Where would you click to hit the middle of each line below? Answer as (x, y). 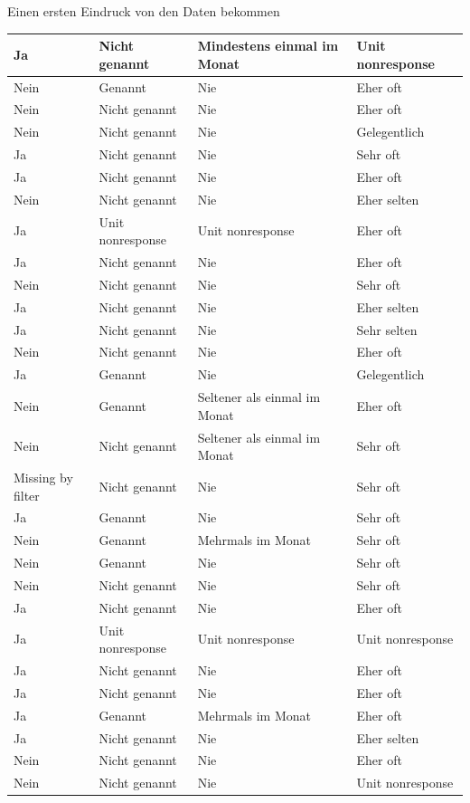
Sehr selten (387, 329)
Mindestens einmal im (268, 46)
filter (27, 495)
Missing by (43, 477)
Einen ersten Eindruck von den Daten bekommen (144, 11)
